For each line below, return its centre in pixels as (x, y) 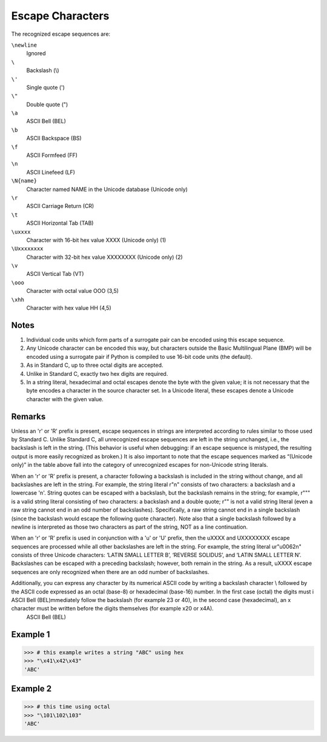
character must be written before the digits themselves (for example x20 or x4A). (113, 609)
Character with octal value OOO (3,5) (73, 291)
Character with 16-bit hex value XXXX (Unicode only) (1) (96, 240)
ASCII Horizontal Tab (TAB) (60, 223)
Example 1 (31, 634)
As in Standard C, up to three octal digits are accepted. (95, 365)
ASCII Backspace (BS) (54, 138)
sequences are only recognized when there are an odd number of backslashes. (110, 572)
